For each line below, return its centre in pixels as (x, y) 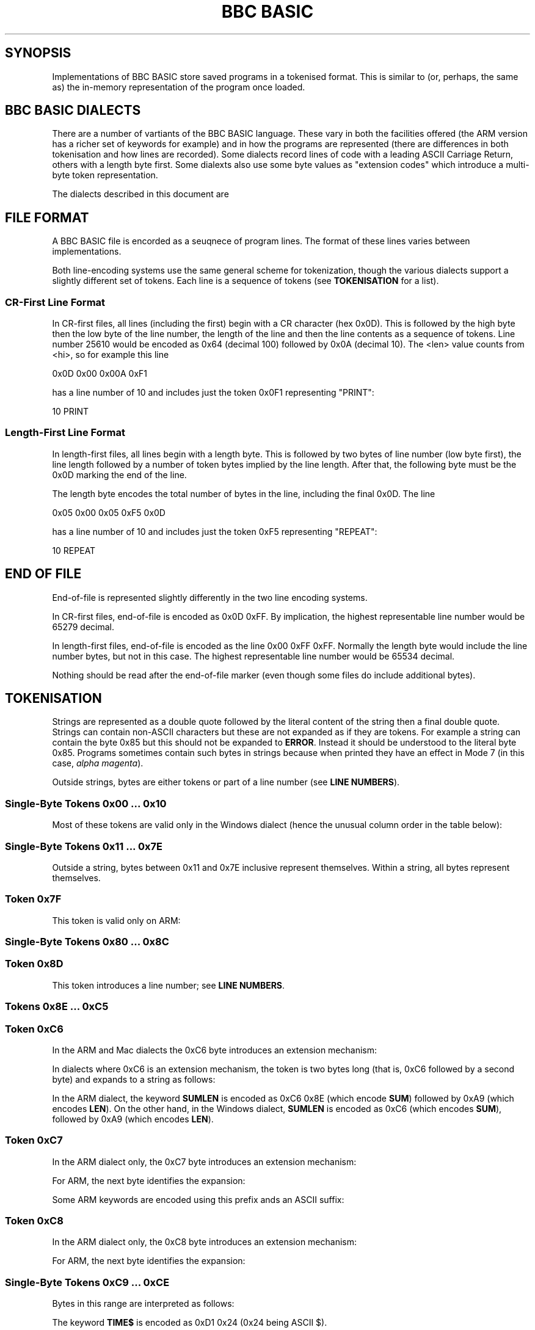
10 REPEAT (74, 550)
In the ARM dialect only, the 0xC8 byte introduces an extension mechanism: (205, 1242)
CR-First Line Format (55, 302)
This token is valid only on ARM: (116, 920)
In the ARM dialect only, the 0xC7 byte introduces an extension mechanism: (204, 1161)
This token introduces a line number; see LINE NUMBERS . (169, 985)
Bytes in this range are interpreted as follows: (143, 1304)
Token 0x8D (34, 964)
